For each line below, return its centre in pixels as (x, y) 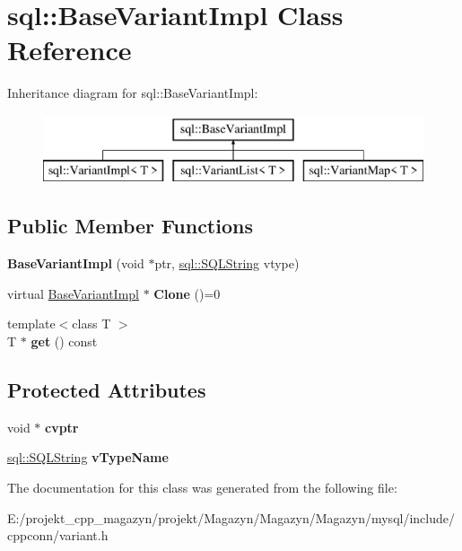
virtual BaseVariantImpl (73, 293)
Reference (70, 50)
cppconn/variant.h (58, 535)
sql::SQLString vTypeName (88, 457)
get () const (64, 341)
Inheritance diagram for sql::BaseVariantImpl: (133, 93)
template (31, 324)
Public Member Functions (130, 226)
